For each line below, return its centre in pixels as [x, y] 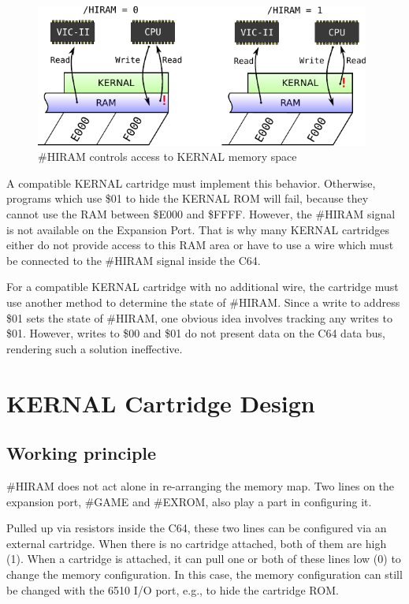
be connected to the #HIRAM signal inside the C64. [134, 260]
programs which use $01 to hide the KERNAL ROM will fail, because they [188, 198]
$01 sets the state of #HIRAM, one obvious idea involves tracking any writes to [199, 317]
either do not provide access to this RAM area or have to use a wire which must [200, 245]
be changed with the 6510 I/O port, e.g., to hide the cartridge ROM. [173, 589]
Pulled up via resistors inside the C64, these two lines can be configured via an [197, 528]
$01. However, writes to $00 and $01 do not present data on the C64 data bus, [196, 333]
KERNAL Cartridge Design [161, 403]
